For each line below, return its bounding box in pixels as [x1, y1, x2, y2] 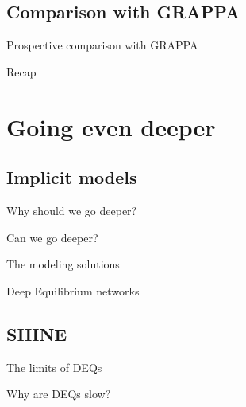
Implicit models [6, 165, 137, 190]
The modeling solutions [6, 256, 120, 272]
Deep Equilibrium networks [6, 282, 140, 299]
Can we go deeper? [6, 229, 98, 245]
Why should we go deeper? [6, 202, 137, 218]
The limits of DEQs [6, 358, 102, 375]
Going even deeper [6, 110, 216, 143]
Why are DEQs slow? [6, 385, 111, 402]
